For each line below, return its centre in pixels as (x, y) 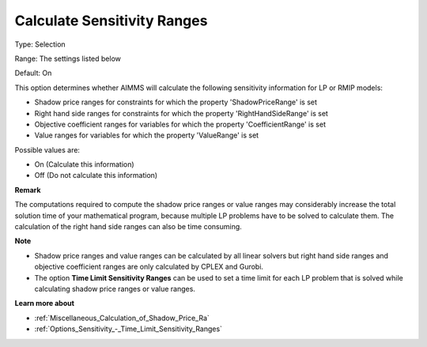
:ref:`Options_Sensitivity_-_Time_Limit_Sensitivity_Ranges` (128, 329)
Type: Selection (40, 44)
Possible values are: (47, 149)
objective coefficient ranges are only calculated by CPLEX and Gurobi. (149, 267)
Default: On (33, 73)
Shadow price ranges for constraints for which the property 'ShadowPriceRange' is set (176, 102)
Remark (28, 190)
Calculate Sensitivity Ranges (111, 21)
